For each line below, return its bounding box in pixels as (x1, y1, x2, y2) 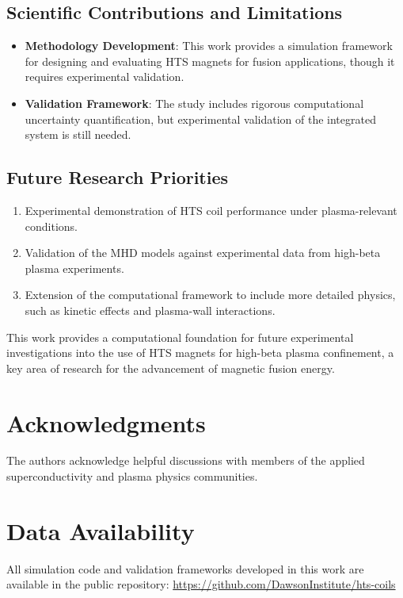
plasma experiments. (25, 259, 124, 276)
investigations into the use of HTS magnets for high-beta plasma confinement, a (6, 344, 394, 361)
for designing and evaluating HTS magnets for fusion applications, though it (25, 52, 395, 69)
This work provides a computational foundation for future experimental (6, 328, 354, 345)
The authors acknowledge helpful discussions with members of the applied (6, 452, 365, 469)
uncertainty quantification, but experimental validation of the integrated (25, 110, 376, 127)
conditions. (25, 217, 78, 234)
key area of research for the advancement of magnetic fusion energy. (6, 359, 335, 376)
